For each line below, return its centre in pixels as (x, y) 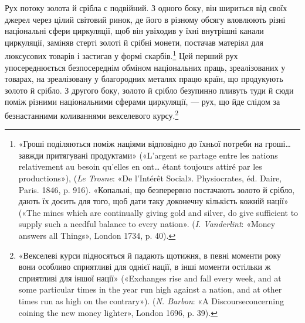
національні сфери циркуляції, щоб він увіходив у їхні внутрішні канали (134, 31)
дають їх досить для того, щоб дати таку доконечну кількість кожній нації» (153, 201)
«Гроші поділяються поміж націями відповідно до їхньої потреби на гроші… (155, 144)
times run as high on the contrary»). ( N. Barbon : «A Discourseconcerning (151, 300)
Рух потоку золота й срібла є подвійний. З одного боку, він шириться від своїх (146, 8)
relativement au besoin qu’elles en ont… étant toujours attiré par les (140, 166)
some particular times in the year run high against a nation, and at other (150, 289)
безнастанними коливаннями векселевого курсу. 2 (92, 114)
